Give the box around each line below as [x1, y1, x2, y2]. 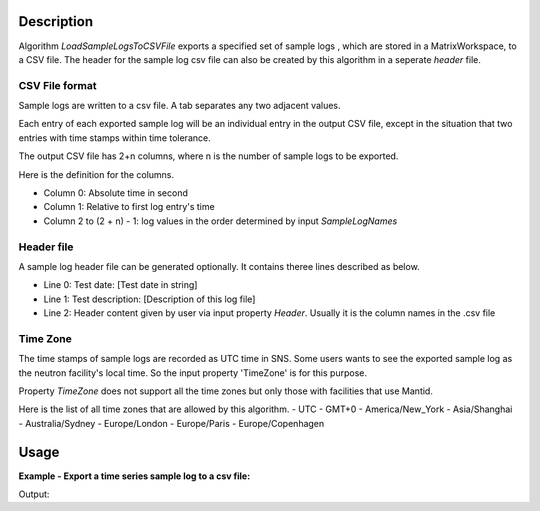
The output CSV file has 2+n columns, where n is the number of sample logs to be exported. [18, 150, 399, 162]
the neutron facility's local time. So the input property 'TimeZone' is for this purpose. [18, 366, 367, 379]
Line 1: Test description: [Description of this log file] [43, 293, 256, 305]
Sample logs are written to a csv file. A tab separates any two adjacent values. [18, 100, 341, 112]
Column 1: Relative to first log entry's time [43, 201, 215, 213]
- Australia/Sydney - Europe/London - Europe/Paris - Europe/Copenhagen [18, 417, 325, 429]
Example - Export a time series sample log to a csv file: [18, 470, 251, 482]
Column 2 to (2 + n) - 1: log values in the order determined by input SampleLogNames [43, 215, 398, 227]
